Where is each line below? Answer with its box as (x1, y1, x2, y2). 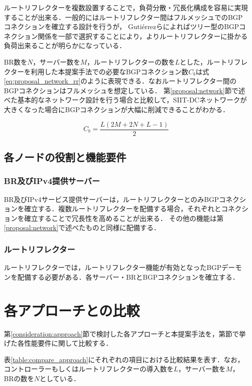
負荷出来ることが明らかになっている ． (4, 40, 126, 50)
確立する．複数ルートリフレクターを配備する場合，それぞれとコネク (24, 203, 242, 214)
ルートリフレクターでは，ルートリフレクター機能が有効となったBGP (4, 262, 222, 272)
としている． (39, 373, 81, 383)
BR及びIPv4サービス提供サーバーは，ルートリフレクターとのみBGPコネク (4, 194, 239, 204)
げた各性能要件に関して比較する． (4, 338, 113, 348)
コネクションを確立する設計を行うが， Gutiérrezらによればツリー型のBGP (4, 21, 239, 32)
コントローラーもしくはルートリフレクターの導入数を (4, 364, 174, 374)
